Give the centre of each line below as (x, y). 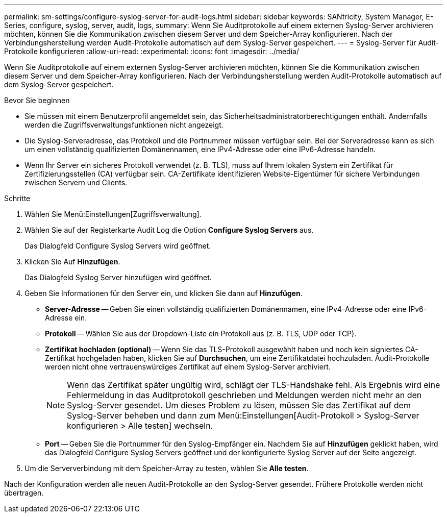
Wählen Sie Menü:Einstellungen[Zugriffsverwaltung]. (113, 214)
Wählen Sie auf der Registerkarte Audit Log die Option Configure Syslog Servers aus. (169, 230)
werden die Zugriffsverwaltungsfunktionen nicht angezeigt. (124, 125)
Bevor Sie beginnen (37, 100)
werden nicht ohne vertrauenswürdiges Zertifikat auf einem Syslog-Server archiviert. (188, 367)
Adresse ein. (66, 318)
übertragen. (24, 493)
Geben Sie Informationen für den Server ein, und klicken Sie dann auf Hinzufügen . (164, 293)
